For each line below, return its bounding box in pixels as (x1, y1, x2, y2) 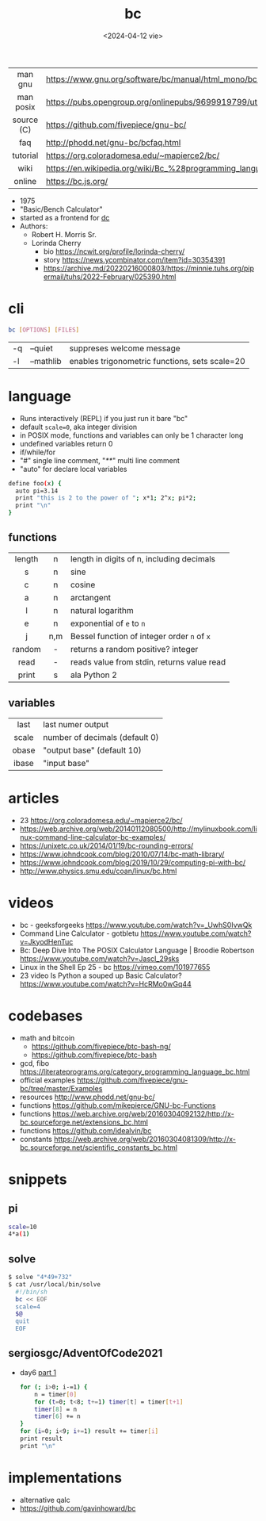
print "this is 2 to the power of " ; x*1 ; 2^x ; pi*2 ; (15, 494, 196, 502)
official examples (19, 1075, 76, 1085)
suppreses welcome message (69, 343, 180, 354)
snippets (8, 1170, 67, 1188)
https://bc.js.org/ (46, 175, 108, 186)
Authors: (19, 221, 48, 231)
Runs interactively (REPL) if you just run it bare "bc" (19, 413, 188, 423)
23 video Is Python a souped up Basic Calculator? (19, 971, 182, 980)
